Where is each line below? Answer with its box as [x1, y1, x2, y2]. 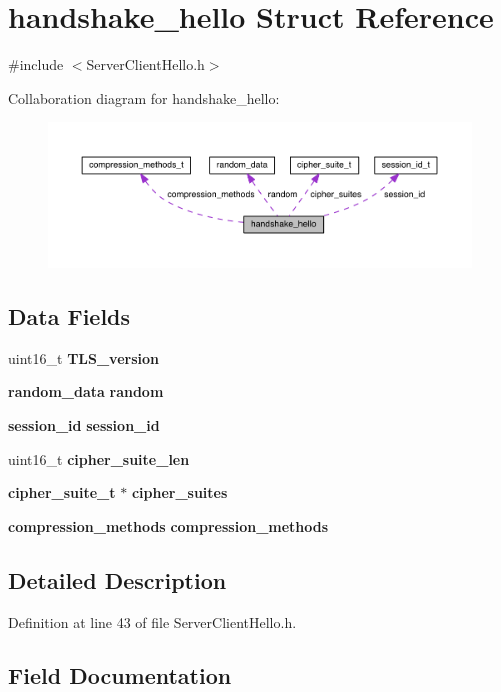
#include [8, 54, 64, 75]
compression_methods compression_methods [8, 515, 329, 536]
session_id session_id [8, 414, 160, 435]
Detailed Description [8, 564, 227, 595]
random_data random [8, 381, 164, 402]
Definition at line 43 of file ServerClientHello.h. [8, 611, 297, 632]
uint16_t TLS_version [8, 347, 160, 368]
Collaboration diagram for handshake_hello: [8, 87, 280, 108]
